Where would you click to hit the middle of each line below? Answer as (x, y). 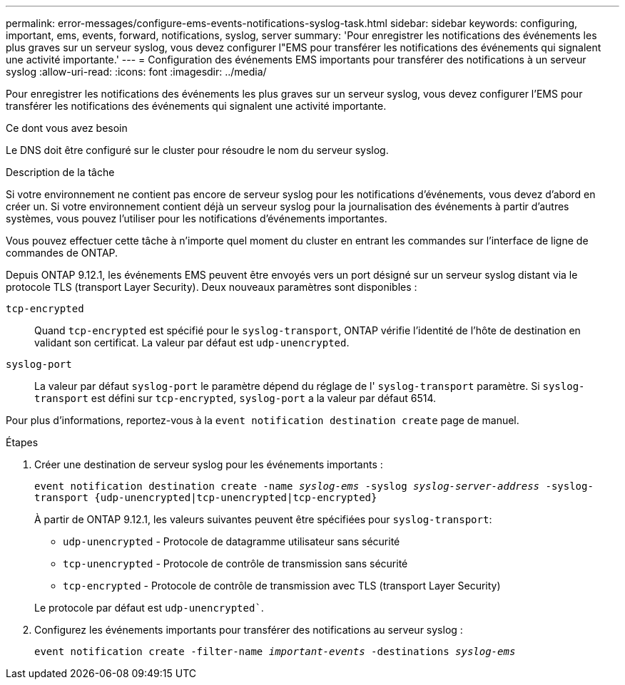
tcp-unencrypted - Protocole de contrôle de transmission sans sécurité (235, 563)
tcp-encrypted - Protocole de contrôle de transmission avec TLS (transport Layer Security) (282, 586)
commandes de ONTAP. (62, 253)
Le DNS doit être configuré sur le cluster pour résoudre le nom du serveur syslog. (197, 150)
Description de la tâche (60, 172)
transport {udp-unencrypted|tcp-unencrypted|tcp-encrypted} (206, 498)
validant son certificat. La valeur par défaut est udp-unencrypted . (192, 342)
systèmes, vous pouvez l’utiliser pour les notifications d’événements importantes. (197, 218)
